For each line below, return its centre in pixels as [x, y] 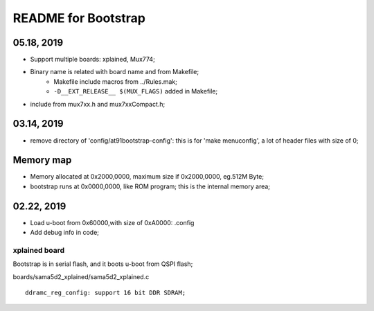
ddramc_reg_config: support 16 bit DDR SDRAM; [106, 293]
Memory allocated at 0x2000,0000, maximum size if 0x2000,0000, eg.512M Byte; [147, 177]
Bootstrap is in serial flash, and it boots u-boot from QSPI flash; [103, 264]
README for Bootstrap [79, 18]
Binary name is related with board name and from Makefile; [115, 72]
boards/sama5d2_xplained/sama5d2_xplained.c [81, 276]
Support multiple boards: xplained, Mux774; [92, 60]
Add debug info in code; [65, 233]
